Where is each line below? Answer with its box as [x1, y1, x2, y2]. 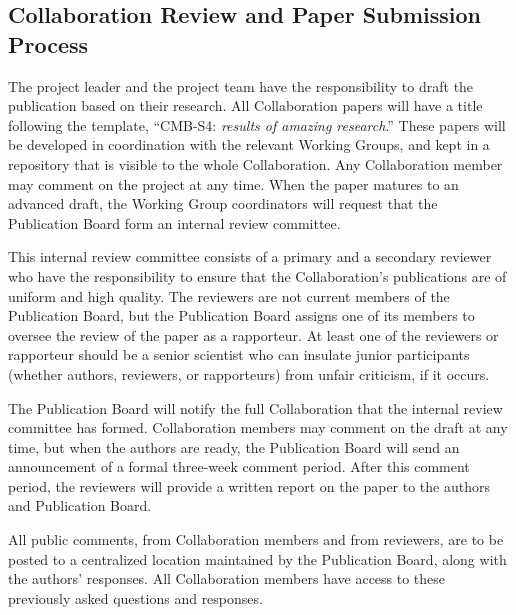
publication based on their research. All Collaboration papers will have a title [8, 95, 483, 116]
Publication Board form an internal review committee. [8, 212, 341, 233]
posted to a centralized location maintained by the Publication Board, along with [8, 548, 507, 569]
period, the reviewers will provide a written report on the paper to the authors [8, 475, 490, 496]
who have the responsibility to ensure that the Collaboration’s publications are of [8, 265, 507, 286]
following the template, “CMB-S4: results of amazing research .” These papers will [8, 114, 506, 135]
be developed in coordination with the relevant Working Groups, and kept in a [8, 134, 490, 155]
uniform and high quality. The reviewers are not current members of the [8, 285, 450, 306]
